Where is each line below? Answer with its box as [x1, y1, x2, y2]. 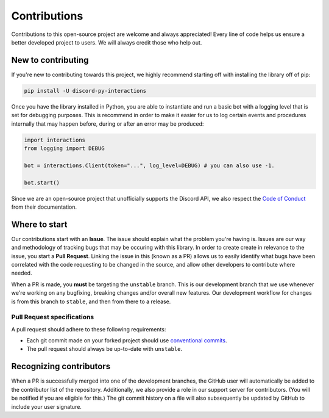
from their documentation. [11, 203, 77, 211]
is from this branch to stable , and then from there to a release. [11, 298, 171, 305]
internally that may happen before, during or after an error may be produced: [11, 120, 204, 128]
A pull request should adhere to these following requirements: [11, 325, 166, 333]
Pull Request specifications [11, 313, 94, 322]
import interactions [24, 136, 85, 143]
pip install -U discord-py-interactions [24, 87, 146, 94]
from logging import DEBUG [24, 145, 105, 152]
